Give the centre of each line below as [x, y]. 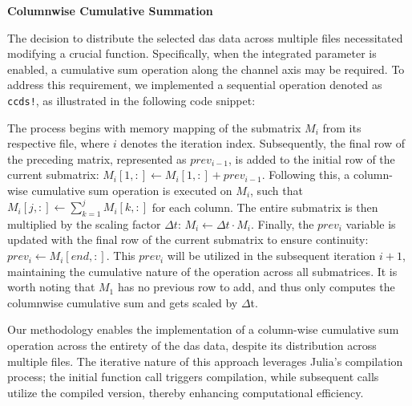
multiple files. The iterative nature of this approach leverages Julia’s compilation [205, 361]
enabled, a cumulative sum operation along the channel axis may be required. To [206, 69]
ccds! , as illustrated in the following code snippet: [131, 100]
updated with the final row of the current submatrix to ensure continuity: [188, 240]
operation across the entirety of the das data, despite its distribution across [192, 345]
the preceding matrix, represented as [97, 158]
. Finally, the [283, 223]
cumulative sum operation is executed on [132, 190]
